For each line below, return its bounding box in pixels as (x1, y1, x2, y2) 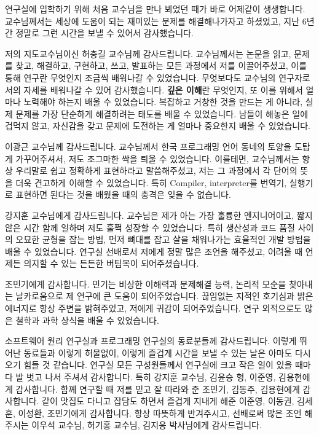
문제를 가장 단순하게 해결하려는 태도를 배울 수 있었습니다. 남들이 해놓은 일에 (15, 107, 309, 120)
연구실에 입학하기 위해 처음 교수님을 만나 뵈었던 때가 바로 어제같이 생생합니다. (5, 2, 305, 15)
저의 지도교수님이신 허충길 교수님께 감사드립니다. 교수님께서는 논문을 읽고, (5, 47, 291, 60)
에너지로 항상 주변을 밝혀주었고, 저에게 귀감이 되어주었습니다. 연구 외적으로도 (5, 302, 302, 315)
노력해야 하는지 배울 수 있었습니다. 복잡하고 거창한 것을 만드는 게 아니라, (23, 95, 303, 108)
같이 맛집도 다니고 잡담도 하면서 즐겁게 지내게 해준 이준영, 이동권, (42, 394, 294, 407)
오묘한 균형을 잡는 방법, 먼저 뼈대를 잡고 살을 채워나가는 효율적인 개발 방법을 (15, 233, 311, 246)
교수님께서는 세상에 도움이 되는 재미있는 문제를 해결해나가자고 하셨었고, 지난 (5, 14, 300, 27)
